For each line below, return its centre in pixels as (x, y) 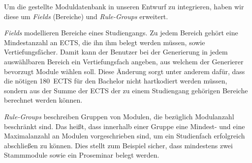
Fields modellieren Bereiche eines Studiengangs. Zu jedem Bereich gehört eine (121, 33)
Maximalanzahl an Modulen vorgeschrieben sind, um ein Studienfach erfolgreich (125, 136)
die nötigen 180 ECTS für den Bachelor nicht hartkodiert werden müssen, (116, 81)
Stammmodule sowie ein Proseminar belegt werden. (82, 155)
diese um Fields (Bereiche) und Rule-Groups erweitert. (86, 16)
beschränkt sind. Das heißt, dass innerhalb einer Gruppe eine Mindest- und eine (125, 126)
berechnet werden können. (43, 100)
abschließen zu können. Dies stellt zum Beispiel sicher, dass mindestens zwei (118, 145)
